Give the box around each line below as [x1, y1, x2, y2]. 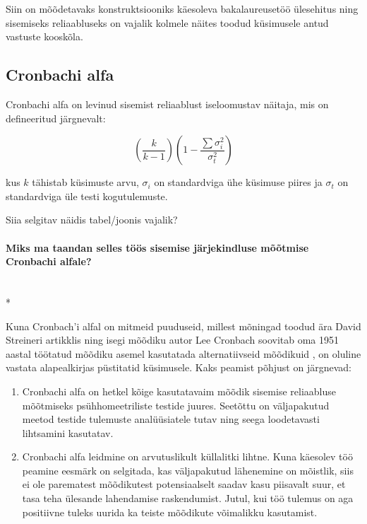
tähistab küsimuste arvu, [32, 175, 139, 190]
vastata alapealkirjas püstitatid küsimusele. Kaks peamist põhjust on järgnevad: [6, 360, 351, 375]
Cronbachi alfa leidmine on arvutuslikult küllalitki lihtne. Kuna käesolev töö [22, 449, 353, 464]
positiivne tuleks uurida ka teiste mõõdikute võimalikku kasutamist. [22, 504, 318, 519]
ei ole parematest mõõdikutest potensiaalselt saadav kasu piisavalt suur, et [22, 477, 346, 491]
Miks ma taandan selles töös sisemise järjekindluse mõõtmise [6, 240, 309, 255]
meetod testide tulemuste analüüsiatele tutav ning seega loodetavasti [22, 412, 320, 426]
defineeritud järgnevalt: [6, 110, 106, 125]
